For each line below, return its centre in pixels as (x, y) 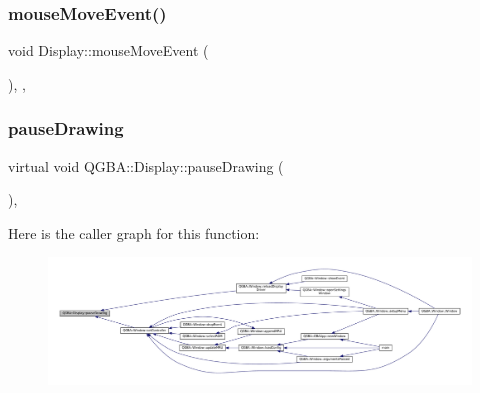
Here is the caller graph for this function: (134, 232)
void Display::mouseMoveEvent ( (108, 50)
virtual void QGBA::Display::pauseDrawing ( (146, 165)
